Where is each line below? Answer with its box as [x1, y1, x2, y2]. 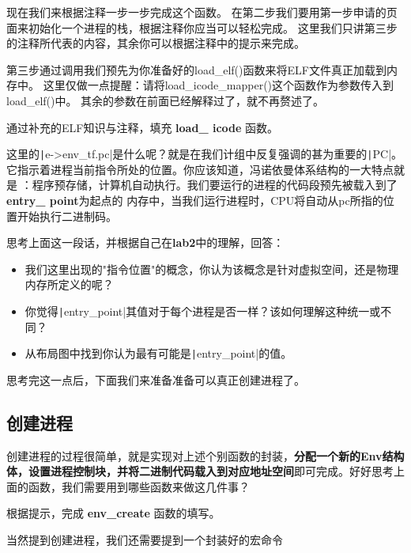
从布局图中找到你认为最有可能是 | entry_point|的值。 [25, 345, 292, 362]
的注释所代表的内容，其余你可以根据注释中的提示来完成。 [6, 35, 305, 51]
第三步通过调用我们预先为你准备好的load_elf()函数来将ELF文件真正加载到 [6, 61, 386, 78]
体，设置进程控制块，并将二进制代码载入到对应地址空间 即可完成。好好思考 [6, 463, 394, 479]
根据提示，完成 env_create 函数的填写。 [6, 505, 221, 521]
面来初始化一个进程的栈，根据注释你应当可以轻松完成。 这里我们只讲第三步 [6, 19, 398, 36]
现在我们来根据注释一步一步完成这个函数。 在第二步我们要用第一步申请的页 [6, 4, 398, 20]
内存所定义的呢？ [25, 276, 114, 293]
